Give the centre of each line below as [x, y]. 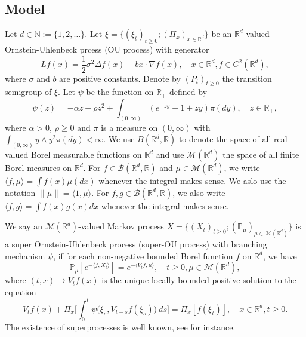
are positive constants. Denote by [120, 78]
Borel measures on [38, 168]
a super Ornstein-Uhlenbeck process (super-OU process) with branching [136, 244]
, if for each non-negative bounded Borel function [143, 255]
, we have [280, 255]
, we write [242, 168]
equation [21, 291]
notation [20, 193]
